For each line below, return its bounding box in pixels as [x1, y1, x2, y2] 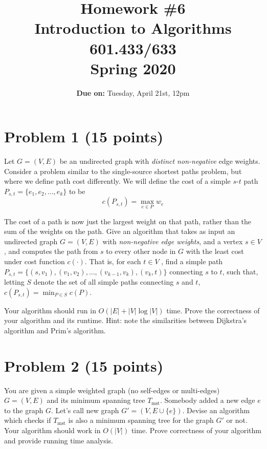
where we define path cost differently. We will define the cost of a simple [4, 176, 231, 186]
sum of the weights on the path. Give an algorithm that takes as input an [4, 226, 235, 237]
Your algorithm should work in [4, 424, 101, 435]
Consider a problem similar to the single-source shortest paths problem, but [4, 165, 242, 176]
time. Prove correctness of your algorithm [131, 424, 261, 435]
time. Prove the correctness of [166, 305, 260, 315]
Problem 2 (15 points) [4, 355, 164, 376]
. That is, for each [84, 256, 141, 267]
